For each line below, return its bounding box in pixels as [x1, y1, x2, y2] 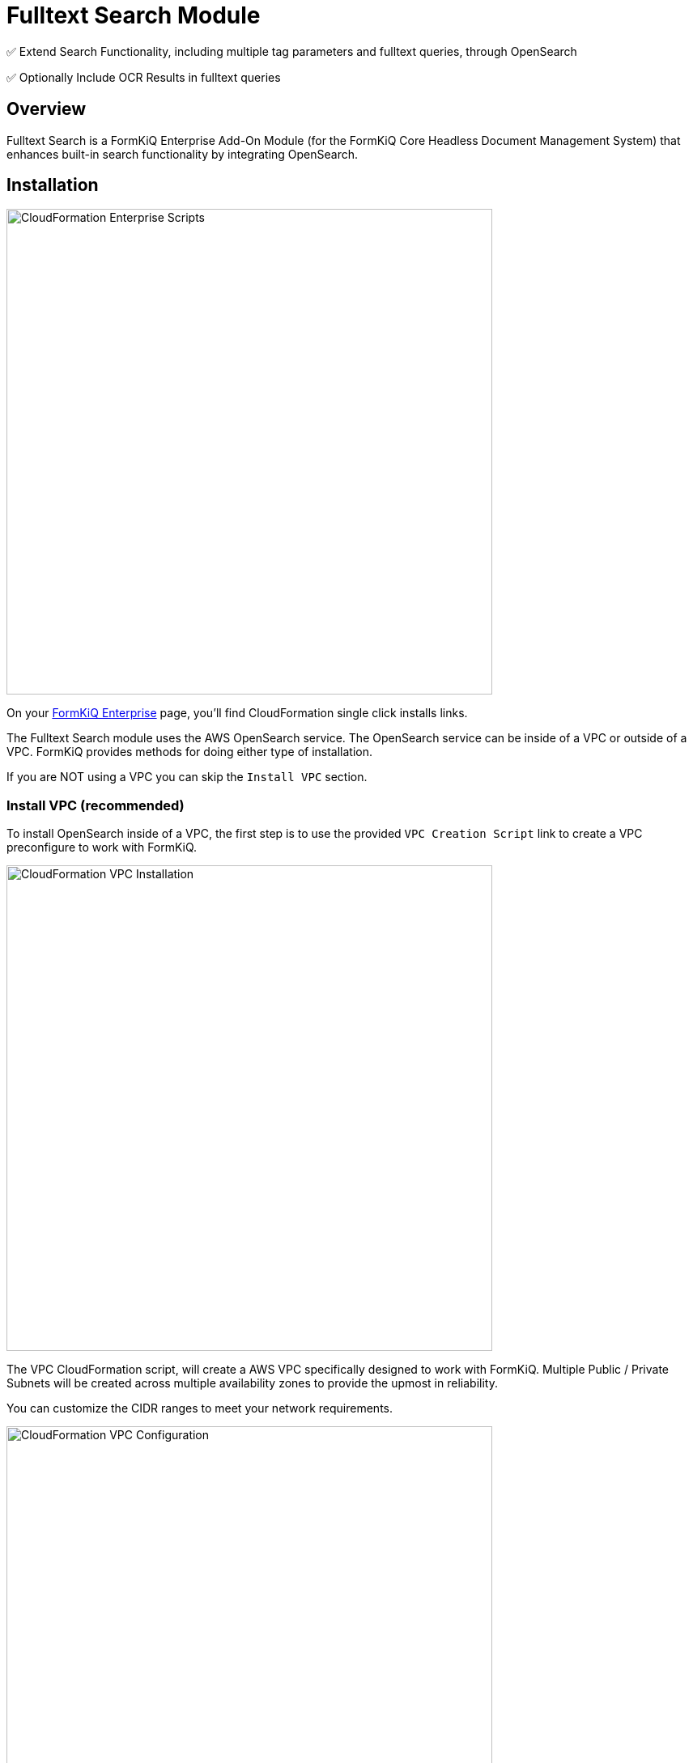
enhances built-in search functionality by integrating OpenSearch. [6, 147, 359, 161]
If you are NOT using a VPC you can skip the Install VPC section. [6, 770, 368, 784]
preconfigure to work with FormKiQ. [6, 840, 198, 855]
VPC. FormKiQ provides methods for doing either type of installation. [6, 745, 373, 759]
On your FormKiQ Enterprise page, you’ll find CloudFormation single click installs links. [6, 706, 468, 720]
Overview [6, 99, 87, 120]
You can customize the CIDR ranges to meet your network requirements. [6, 1401, 393, 1416]
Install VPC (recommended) [6, 797, 185, 814]
